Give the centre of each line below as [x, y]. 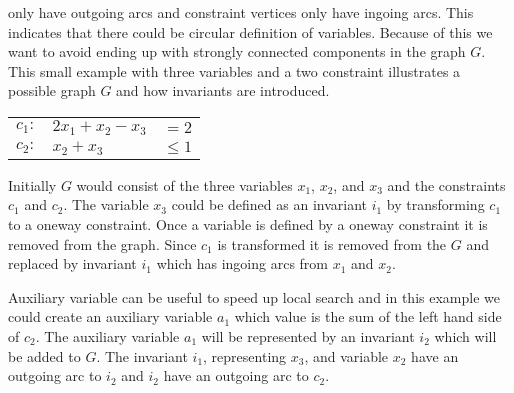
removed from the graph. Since [102, 243]
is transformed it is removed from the [332, 243]
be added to [44, 355]
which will [465, 336]
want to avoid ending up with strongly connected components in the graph [237, 51]
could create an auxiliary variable [110, 316]
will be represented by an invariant [308, 336]
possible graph [52, 90]
